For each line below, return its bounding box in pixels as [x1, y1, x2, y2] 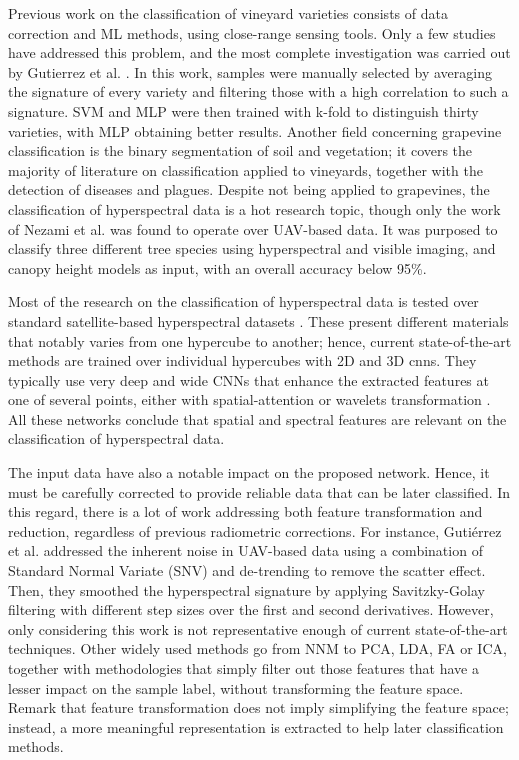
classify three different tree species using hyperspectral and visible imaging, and [8, 238, 496, 259]
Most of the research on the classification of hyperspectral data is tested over [8, 291, 479, 312]
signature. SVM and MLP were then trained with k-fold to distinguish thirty [8, 100, 479, 121]
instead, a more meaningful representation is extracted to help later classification [8, 716, 504, 737]
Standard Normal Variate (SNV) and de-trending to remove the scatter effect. [8, 560, 486, 581]
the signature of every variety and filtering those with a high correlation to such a [8, 81, 509, 102]
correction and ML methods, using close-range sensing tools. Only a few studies [8, 22, 496, 43]
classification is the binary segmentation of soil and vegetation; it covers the [8, 140, 473, 161]
